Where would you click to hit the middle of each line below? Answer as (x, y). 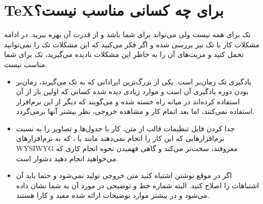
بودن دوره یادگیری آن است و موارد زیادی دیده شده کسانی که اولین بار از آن (132, 91)
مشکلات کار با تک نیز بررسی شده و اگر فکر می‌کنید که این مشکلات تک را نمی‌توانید (132, 44)
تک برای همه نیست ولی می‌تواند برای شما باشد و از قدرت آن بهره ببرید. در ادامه (127, 34)
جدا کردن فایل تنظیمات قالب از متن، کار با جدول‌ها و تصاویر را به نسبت (125, 128)
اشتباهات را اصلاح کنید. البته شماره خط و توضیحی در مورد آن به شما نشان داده (138, 185)
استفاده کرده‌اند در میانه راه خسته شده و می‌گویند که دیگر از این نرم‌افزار (128, 101)
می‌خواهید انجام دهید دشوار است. (67, 158)
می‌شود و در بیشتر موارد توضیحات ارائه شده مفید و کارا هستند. (113, 195)
